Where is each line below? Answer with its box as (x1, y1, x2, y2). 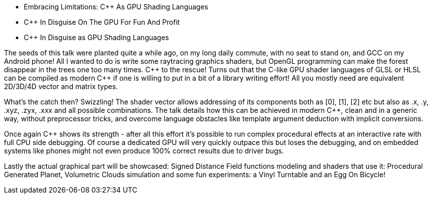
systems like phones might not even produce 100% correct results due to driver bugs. (4, 147, 284, 155)
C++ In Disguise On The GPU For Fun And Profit (24, 18, 180, 26)
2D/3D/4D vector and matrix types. (4, 82, 118, 91)
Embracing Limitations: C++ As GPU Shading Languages (24, 2, 209, 11)
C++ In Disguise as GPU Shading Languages (24, 33, 169, 42)
